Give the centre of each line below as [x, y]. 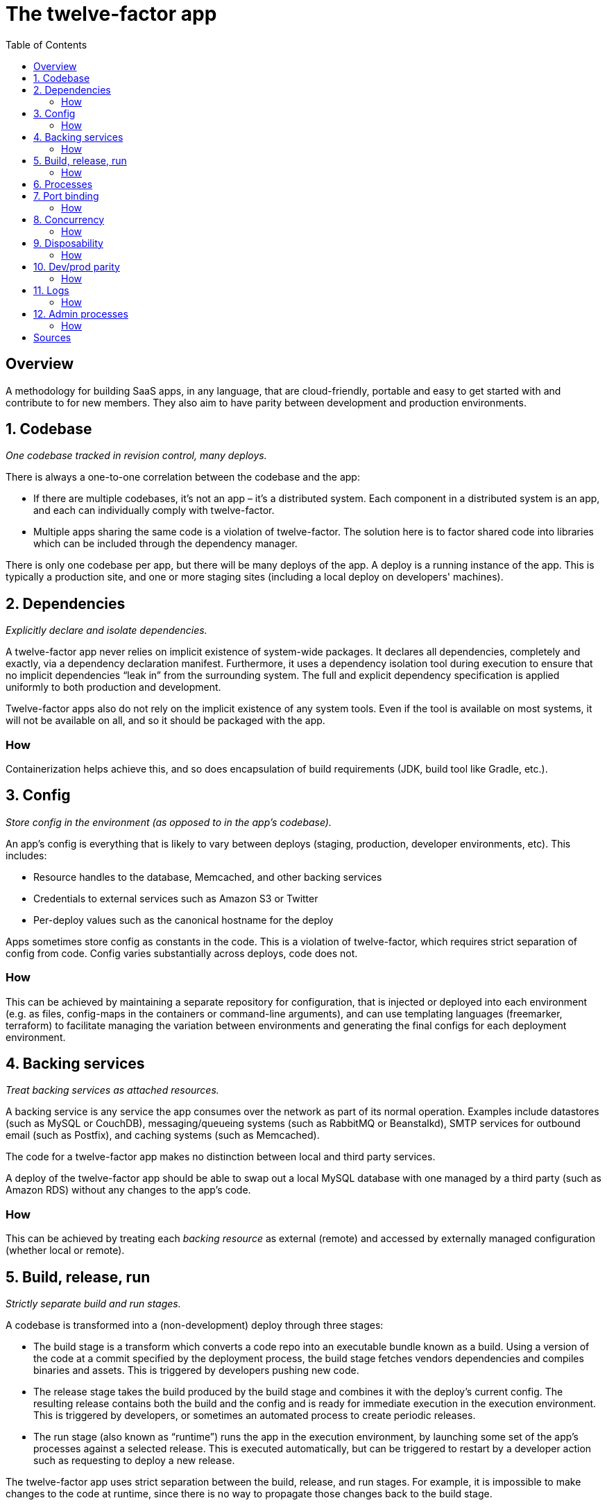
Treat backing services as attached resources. [112, 1090]
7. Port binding [66, 196]
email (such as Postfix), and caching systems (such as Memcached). [163, 1135]
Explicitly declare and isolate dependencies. [106, 630]
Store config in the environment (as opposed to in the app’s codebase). [169, 822]
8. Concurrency [69, 219]
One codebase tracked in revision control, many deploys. [136, 456]
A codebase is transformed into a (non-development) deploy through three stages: [195, 1325]
